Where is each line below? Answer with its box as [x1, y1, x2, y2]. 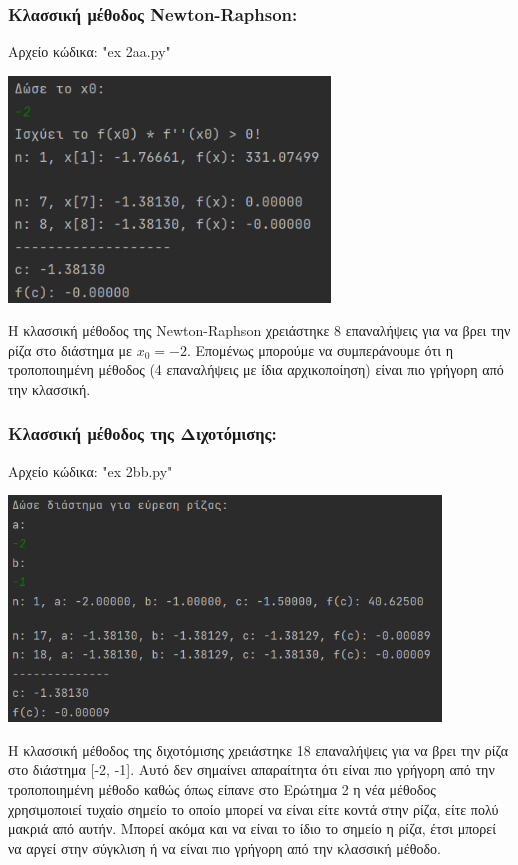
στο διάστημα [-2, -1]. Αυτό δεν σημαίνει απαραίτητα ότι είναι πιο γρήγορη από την [8, 759, 495, 780]
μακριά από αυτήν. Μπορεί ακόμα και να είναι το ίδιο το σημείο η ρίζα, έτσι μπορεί [8, 818, 497, 839]
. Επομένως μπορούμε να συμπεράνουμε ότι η [186, 339, 453, 360]
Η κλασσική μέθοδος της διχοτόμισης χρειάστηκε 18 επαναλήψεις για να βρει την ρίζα [8, 739, 509, 760]
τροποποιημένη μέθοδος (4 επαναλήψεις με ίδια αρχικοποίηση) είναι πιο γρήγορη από [8, 359, 504, 380]
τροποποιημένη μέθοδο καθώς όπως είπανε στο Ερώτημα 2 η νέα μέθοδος [8, 778, 436, 799]
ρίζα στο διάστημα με [8, 339, 132, 360]
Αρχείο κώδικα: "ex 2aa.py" [8, 41, 171, 62]
